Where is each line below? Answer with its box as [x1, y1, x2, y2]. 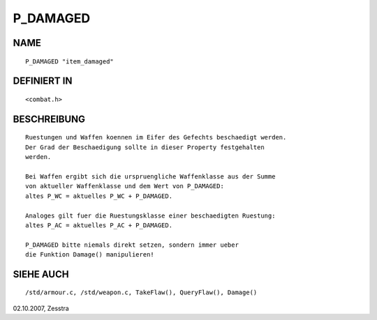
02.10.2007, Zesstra [13, 304, 69, 312]
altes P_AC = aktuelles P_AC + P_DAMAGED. [25, 221, 173, 229]
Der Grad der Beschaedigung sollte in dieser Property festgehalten [25, 143, 265, 151]
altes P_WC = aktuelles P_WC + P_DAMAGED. [25, 192, 173, 200]
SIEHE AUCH [13, 268, 69, 280]
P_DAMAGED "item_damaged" [25, 57, 114, 66]
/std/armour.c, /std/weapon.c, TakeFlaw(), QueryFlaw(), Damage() [25, 289, 258, 296]
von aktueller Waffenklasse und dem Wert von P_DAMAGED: [25, 182, 225, 190]
